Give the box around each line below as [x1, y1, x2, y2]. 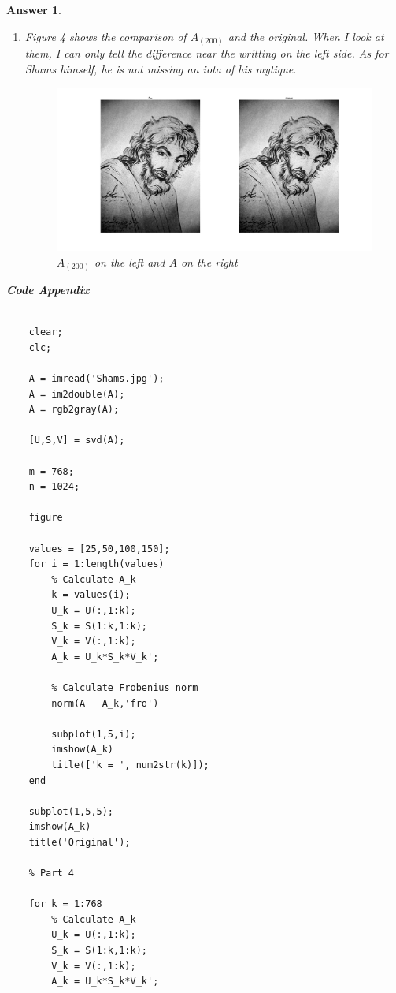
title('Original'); [28, 836, 131, 848]
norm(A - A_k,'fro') [51, 697, 159, 709]
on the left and [94, 253, 165, 270]
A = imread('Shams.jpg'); [28, 373, 165, 385]
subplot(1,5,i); [51, 728, 136, 740]
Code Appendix [6, 282, 90, 298]
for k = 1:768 [28, 898, 102, 910]
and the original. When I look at [228, 28, 384, 44]
